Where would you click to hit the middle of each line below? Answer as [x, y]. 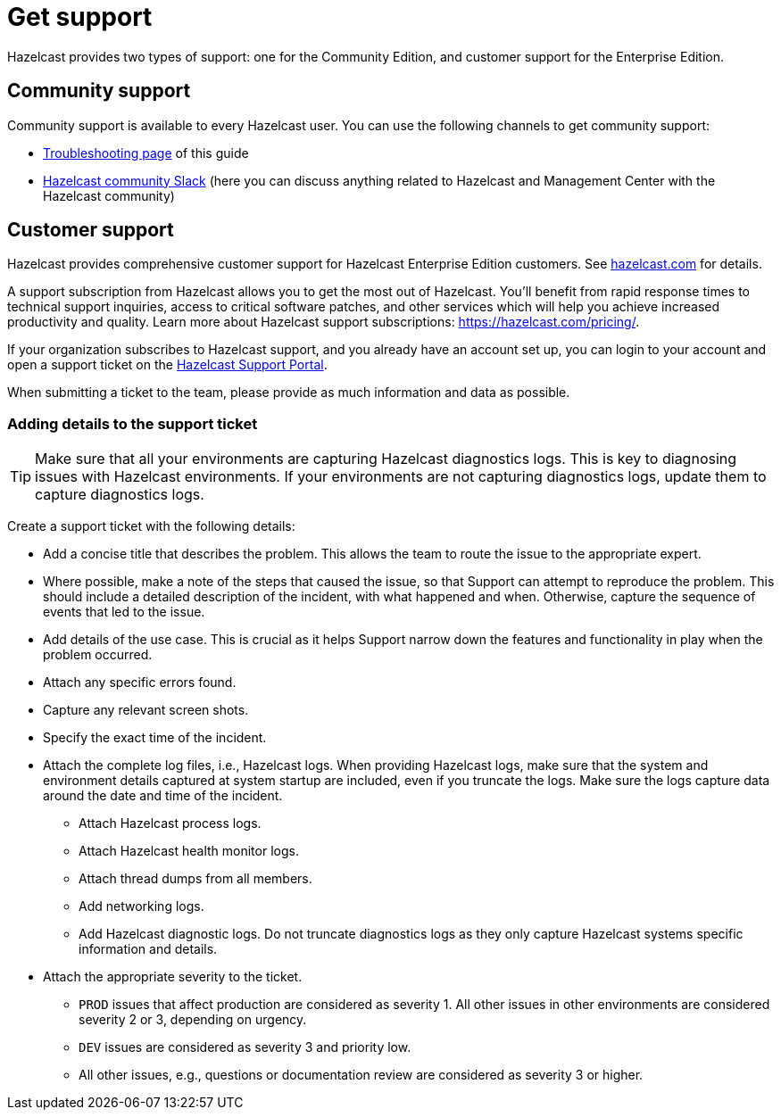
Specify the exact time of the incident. [155, 738]
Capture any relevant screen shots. [146, 710]
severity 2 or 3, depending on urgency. [193, 1020]
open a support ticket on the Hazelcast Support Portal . [167, 365]
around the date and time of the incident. [163, 796]
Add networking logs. [141, 906]
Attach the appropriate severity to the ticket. [173, 977]
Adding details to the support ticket [133, 423]
